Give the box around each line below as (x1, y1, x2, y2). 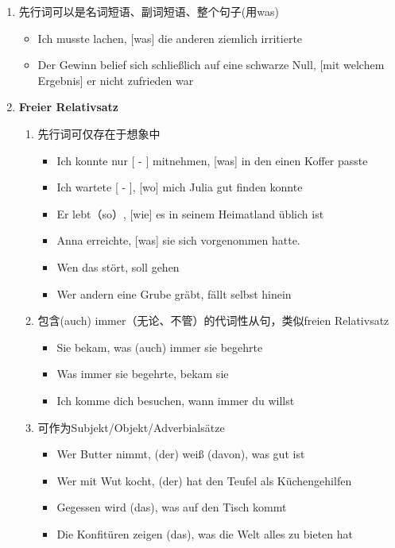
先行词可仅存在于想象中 (37, 125, 161, 141)
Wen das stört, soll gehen (56, 258, 180, 275)
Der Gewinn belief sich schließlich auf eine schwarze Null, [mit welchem (37, 56, 385, 73)
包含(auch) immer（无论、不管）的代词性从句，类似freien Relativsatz (37, 312, 389, 329)
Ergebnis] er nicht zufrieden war (37, 71, 194, 88)
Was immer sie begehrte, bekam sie (56, 365, 229, 382)
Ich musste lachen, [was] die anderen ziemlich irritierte (37, 29, 303, 46)
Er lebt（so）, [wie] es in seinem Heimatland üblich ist (56, 205, 324, 222)
